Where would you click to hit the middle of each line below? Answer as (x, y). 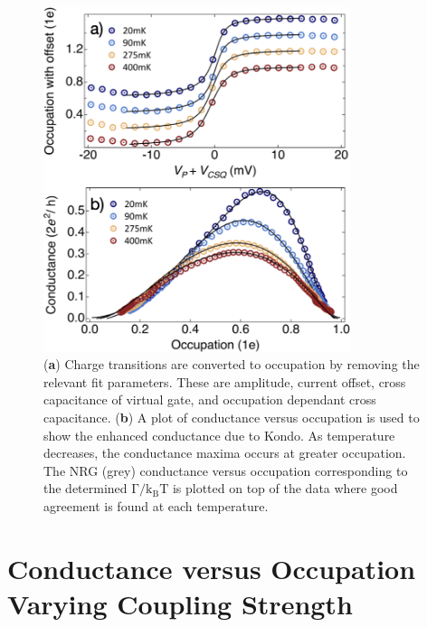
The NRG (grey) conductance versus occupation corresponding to (226, 470)
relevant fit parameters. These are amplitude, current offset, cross (225, 381)
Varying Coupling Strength (180, 603)
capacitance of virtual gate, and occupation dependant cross (210, 399)
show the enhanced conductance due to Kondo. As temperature (219, 435)
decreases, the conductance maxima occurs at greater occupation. (225, 453)
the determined (85, 488)
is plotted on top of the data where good (285, 488)
